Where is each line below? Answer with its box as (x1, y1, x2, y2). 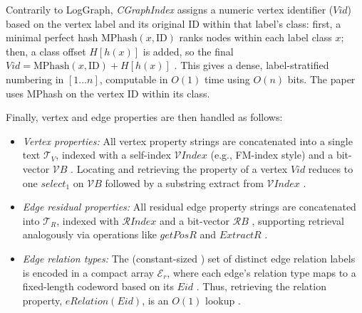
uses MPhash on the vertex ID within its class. (6, 85, 210, 100)
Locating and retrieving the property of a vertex (76, 161, 288, 176)
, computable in (99, 71, 168, 86)
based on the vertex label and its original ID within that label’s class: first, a (6, 16, 341, 31)
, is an (142, 292, 169, 307)
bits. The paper (287, 71, 356, 86)
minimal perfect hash (6, 30, 98, 45)
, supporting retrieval (252, 213, 344, 228)
